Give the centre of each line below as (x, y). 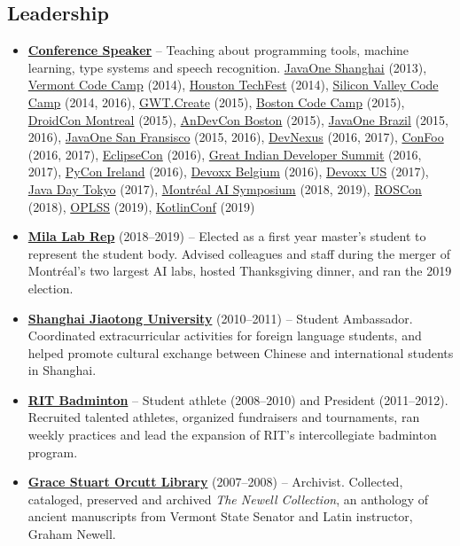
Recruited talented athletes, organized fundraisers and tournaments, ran (224, 417)
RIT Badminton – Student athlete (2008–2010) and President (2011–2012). (238, 399)
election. (51, 288)
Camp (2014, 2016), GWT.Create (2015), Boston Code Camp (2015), (216, 101)
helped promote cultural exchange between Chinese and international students (241, 352)
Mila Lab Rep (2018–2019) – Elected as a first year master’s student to (227, 236)
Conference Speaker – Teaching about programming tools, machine (218, 50)
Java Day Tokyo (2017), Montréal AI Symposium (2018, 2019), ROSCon (225, 188)
